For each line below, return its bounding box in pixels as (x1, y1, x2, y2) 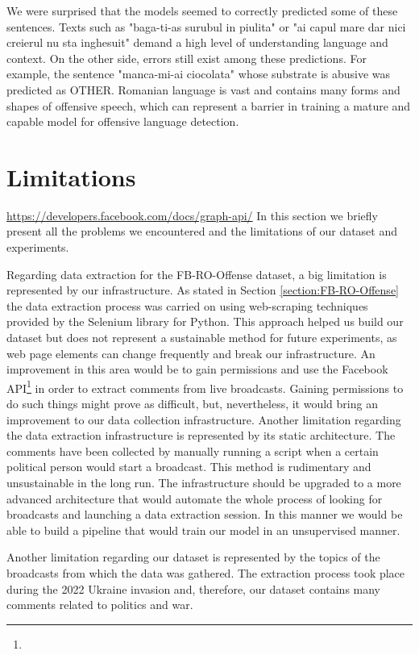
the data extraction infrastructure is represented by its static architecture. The (6, 427, 396, 444)
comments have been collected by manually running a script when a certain (6, 442, 379, 459)
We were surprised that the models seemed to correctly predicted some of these (6, 2, 398, 19)
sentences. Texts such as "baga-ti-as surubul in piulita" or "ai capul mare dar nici (6, 18, 406, 35)
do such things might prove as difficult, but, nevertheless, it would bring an (6, 395, 378, 412)
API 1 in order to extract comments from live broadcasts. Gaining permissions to (6, 377, 404, 396)
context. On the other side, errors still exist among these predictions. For (6, 49, 367, 66)
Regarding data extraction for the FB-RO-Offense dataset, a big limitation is (6, 265, 387, 282)
